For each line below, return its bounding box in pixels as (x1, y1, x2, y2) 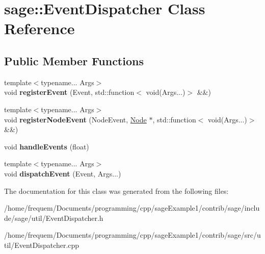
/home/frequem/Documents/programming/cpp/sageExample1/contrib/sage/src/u (4, 230, 261, 240)
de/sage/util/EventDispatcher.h (4, 212, 103, 223)
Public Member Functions (4, 53, 144, 68)
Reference (4, 18, 75, 39)
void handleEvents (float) (4, 141, 89, 151)
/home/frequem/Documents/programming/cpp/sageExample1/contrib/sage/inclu (4, 202, 260, 213)
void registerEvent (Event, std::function (4, 87, 135, 97)
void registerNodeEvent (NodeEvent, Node (4, 114, 147, 124)
